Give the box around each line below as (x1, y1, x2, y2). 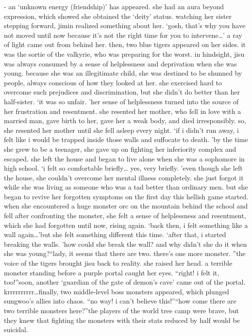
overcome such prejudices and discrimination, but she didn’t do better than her (4, 87, 240, 97)
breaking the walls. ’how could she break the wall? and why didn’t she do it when (4, 239, 247, 249)
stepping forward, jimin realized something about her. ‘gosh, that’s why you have (4, 20, 246, 31)
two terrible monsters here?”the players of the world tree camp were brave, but (4, 305, 239, 315)
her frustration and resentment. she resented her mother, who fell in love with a (4, 106, 241, 116)
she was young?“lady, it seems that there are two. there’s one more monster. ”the (4, 248, 246, 258)
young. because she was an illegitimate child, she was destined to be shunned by (4, 68, 242, 78)
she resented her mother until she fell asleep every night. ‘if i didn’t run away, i (4, 125, 239, 135)
